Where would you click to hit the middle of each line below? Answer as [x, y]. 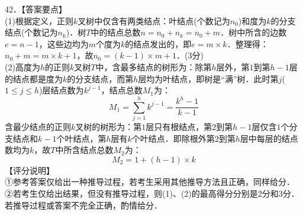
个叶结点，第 [81, 138]
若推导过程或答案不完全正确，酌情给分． [83, 205]
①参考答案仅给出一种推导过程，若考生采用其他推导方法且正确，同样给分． [150, 182]
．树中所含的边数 [254, 32]
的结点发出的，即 [158, 43]
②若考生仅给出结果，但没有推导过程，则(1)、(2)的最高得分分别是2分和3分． [152, 193]
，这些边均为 [64, 43]
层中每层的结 [265, 138]
